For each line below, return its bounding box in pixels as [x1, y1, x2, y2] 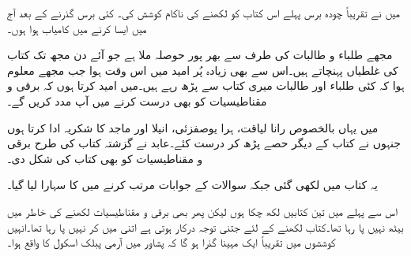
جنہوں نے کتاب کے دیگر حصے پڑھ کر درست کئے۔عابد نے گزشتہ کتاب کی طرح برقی [7, 135, 401, 151]
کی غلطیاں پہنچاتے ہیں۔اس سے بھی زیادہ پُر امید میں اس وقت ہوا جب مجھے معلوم [7, 61, 398, 78]
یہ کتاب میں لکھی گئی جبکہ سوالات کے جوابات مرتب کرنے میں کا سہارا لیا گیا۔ [7, 176, 378, 193]
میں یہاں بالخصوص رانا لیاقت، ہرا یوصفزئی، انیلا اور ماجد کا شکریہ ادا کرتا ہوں [7, 119, 379, 135]
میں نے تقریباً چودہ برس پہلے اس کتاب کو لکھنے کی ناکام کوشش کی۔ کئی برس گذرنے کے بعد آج [7, 5, 400, 20]
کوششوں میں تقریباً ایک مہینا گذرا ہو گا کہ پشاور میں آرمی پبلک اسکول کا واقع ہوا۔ [7, 234, 336, 250]
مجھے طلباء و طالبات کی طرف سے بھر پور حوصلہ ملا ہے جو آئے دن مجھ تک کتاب [7, 46, 393, 63]
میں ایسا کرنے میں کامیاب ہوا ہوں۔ [7, 20, 147, 36]
